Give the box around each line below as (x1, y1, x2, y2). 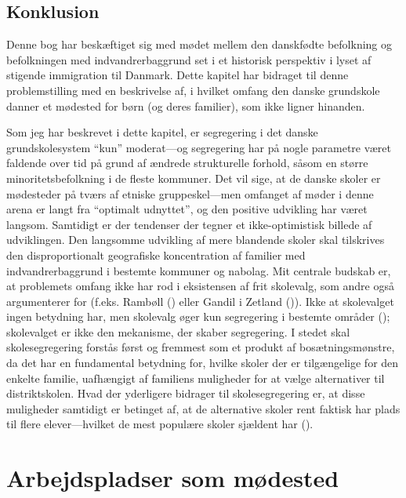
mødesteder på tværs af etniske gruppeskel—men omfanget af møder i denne (6, 185, 374, 202)
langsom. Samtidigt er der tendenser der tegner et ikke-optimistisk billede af (6, 216, 372, 232)
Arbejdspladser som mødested (6, 462, 339, 494)
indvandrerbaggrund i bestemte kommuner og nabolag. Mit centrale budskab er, (6, 262, 391, 278)
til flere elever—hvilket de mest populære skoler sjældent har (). (6, 416, 314, 432)
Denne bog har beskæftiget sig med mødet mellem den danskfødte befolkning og (6, 36, 393, 53)
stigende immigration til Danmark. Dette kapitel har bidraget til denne (6, 67, 349, 83)
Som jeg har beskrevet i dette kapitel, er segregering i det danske (6, 124, 318, 140)
